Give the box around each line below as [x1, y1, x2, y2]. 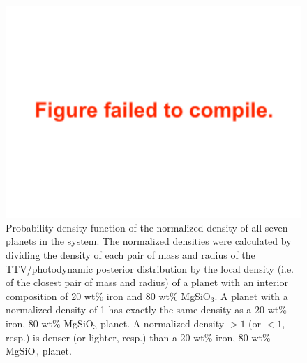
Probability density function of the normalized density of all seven [6, 220, 288, 234]
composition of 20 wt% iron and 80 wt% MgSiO [6, 288, 211, 303]
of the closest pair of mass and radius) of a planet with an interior [6, 275, 288, 290]
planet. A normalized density [100, 315, 225, 330]
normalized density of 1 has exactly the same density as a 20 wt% [6, 302, 287, 317]
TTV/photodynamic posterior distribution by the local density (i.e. [6, 261, 294, 276]
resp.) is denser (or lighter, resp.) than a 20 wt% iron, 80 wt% [6, 329, 271, 344]
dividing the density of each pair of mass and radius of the [6, 248, 255, 262]
